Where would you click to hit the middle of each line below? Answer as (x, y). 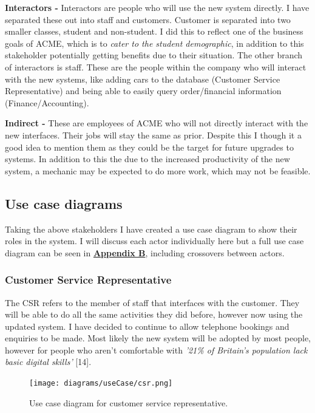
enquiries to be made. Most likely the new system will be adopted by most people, (158, 338)
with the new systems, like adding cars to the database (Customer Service (143, 79)
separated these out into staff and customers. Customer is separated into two (148, 19)
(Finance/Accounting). (47, 102)
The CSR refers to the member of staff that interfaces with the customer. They (152, 302)
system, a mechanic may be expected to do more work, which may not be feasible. (158, 170)
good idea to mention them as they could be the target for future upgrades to (149, 147)
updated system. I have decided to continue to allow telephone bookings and (147, 326)
